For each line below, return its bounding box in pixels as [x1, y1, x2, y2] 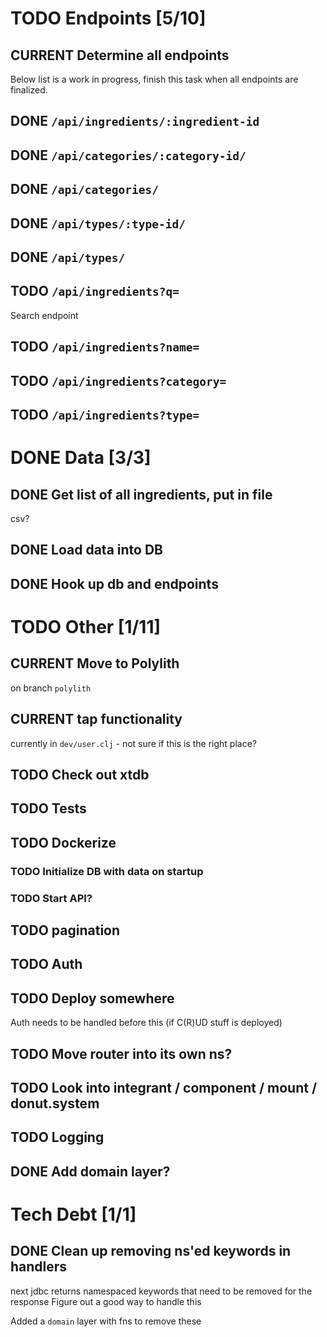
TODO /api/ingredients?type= [10, 406, 200, 423]
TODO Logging [10, 1129, 105, 1146]
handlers [10, 1258, 68, 1276]
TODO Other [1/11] [10, 615, 162, 638]
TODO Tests [10, 800, 87, 817]
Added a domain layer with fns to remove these [10, 1315, 202, 1327]
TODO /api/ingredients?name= [10, 338, 200, 356]
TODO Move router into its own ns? [10, 1045, 233, 1062]
